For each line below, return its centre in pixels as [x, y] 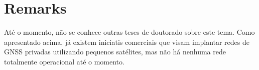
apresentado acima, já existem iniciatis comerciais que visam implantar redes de [127, 42]
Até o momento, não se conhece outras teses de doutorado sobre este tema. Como [129, 32]
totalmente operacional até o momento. [64, 61]
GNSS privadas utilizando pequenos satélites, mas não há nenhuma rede [115, 52]
